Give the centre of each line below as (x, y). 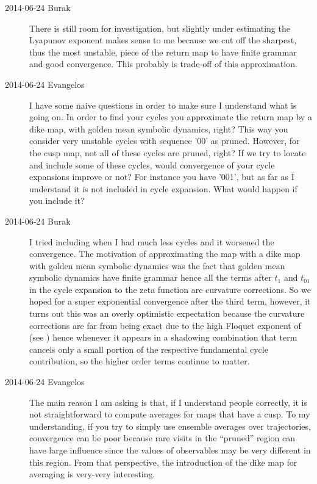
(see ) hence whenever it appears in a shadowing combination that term (163, 337)
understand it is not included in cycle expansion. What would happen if (163, 188)
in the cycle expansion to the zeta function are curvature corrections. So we (170, 289)
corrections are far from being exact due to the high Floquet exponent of (165, 325)
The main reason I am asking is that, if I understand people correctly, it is (168, 402)
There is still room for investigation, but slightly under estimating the (160, 28)
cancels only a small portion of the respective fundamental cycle (149, 349)
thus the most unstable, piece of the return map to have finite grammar (163, 52)
